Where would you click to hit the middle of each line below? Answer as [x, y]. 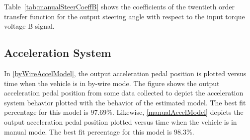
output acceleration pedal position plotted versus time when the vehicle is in [121, 121]
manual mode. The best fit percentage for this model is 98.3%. [99, 131]
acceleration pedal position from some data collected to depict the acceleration [124, 93]
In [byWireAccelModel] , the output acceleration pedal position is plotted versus [125, 73]
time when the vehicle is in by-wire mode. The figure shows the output [112, 83]
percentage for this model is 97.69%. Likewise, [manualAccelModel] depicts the [124, 112]
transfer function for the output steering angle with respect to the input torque [125, 16]
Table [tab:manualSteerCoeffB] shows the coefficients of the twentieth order [120, 6]
